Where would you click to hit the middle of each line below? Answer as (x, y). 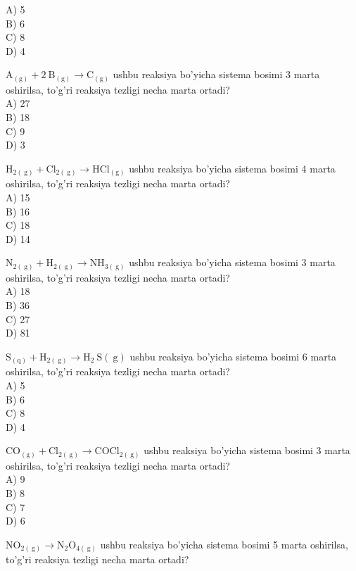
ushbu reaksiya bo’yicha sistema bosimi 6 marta (233, 356)
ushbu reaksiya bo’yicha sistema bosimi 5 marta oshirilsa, (224, 544)
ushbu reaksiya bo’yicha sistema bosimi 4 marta (232, 168)
